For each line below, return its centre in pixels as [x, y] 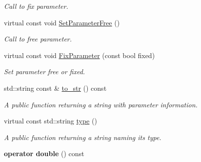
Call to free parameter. [38, 39]
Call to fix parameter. [36, 6]
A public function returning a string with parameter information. [101, 104]
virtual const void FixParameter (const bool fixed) [80, 55]
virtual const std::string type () [50, 121]
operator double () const [44, 153]
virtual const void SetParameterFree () [62, 22]
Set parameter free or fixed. [45, 71]
